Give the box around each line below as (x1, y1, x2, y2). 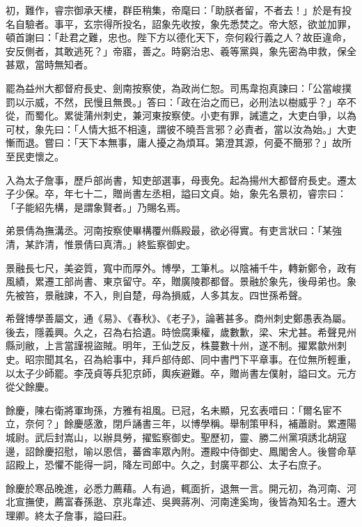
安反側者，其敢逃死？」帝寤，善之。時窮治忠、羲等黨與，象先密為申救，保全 (6, 43, 356, 58)
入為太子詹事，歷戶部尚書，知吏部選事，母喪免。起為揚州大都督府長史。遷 (6, 172, 347, 187)
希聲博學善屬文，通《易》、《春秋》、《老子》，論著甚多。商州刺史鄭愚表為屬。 (6, 311, 352, 326)
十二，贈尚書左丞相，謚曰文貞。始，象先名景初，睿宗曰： (83, 186, 347, 201)
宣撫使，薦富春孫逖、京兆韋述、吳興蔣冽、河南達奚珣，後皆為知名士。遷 (15, 494, 347, 509)
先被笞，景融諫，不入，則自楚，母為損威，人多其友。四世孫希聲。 (6, 287, 308, 302)
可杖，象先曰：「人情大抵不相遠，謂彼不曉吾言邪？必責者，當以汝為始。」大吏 (6, 121, 356, 136)
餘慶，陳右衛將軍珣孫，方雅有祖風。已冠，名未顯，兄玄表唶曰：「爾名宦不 (6, 402, 342, 417)
